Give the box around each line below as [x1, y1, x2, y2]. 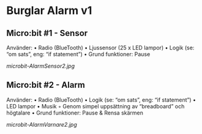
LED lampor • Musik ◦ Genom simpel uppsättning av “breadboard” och [6, 102, 185, 110]
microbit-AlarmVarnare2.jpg [6, 121, 78, 128]
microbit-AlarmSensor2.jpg [6, 62, 75, 69]
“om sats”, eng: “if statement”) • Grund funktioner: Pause [6, 51, 151, 58]
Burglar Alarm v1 [6, 4, 92, 18]
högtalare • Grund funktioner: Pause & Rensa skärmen [6, 109, 144, 116]
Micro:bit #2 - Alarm [6, 80, 86, 90]
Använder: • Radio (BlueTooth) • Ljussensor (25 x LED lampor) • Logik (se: [6, 44, 195, 51]
